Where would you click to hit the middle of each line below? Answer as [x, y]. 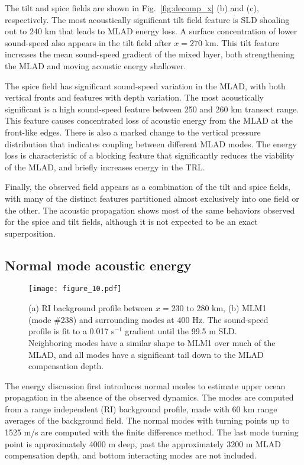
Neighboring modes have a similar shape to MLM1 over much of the [152, 342]
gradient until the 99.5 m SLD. [181, 331]
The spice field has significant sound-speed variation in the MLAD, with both [145, 85]
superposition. [30, 233]
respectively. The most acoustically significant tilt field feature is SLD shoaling [147, 19]
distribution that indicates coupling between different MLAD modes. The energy [151, 143]
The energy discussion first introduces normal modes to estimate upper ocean [145, 385]
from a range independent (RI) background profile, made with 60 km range [141, 409]
